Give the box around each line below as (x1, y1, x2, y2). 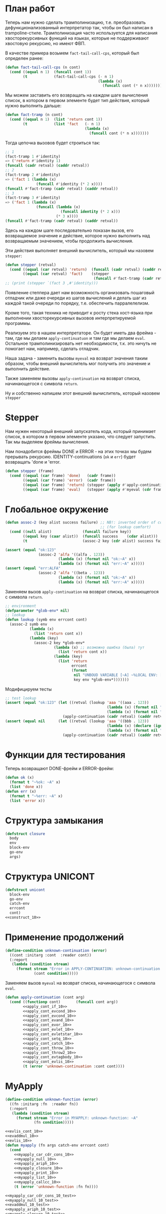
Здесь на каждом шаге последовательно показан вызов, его (5, 227, 134, 233)
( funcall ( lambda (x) (36, 205, 81, 210)
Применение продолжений (5, 932, 124, 943)
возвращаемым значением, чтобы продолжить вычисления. (5, 238, 133, 244)
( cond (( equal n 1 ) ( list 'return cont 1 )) (9, 117, 103, 122)
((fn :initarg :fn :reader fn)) (9, 1102, 79, 1107)
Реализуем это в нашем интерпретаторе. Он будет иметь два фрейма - (5, 330, 157, 336)
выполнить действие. (5, 366, 50, 372)
